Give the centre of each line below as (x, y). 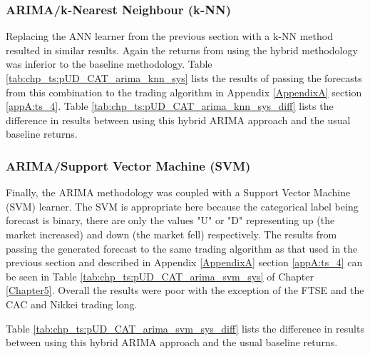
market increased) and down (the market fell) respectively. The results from (171, 234)
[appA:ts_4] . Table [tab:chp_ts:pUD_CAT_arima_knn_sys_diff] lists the (170, 106)
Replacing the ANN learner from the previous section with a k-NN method (169, 36)
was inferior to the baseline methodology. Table (109, 64)
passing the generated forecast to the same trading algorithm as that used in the (182, 248)
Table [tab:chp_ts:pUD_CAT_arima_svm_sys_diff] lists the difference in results (185, 328)
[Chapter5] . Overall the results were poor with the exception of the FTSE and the (185, 290)
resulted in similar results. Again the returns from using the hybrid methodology (182, 50)
